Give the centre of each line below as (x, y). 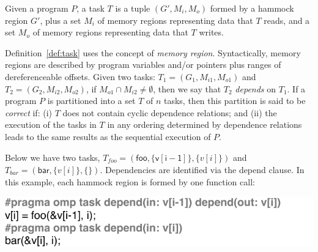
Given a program (37, 8)
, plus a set (61, 20)
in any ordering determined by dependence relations (205, 124)
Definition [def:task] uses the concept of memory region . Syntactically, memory (153, 52)
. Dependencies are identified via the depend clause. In (202, 169)
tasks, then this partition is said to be (235, 101)
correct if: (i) (28, 112)
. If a (296, 88)
